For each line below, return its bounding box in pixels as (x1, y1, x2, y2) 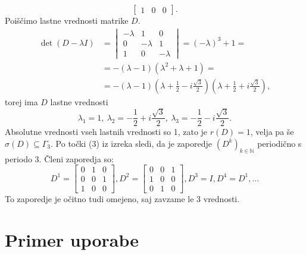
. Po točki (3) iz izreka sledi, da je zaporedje (51, 137, 213, 149)
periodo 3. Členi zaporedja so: (5, 152, 114, 165)
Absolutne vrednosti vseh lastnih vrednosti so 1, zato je (5, 125, 208, 138)
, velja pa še (250, 125, 294, 138)
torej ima (5, 95, 38, 108)
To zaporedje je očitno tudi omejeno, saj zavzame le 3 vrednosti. (5, 193, 240, 205)
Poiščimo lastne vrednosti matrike (5, 14, 129, 26)
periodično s (257, 137, 302, 149)
